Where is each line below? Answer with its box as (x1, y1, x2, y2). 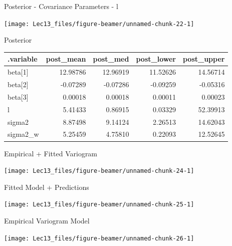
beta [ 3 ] (8, 91, 29, 102)
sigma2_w (8, 129, 39, 139)
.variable (8, 54, 38, 64)
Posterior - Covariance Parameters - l (4, 1, 118, 11)
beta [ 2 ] (8, 79, 29, 90)
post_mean (46, 54, 86, 64)
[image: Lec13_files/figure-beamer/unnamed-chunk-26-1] (4, 234, 194, 242)
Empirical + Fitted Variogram (4, 148, 98, 158)
